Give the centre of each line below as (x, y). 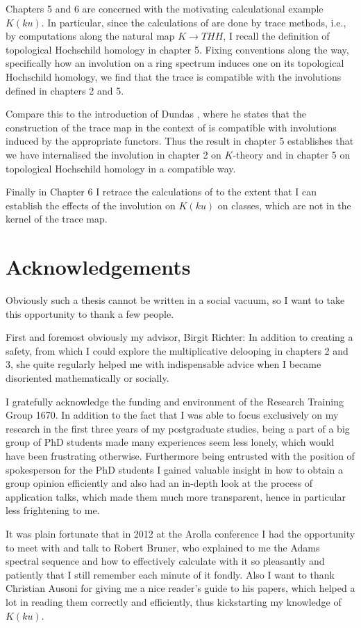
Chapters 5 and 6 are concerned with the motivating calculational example (165, 8)
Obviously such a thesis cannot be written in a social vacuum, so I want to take (175, 300)
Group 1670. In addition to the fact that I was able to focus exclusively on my (172, 415)
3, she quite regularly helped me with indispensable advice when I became (163, 364)
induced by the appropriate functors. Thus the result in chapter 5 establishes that (180, 141)
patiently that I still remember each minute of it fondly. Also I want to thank (170, 574)
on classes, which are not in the (284, 205)
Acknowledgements (98, 267)
